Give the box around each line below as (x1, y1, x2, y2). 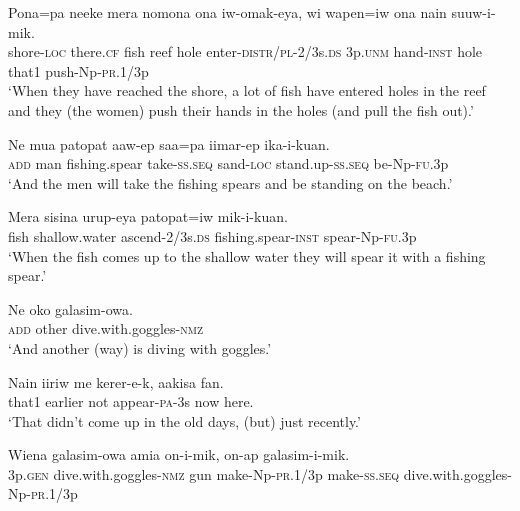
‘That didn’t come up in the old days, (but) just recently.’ (8, 410, 361, 431)
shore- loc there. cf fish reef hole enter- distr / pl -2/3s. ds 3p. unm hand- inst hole (8, 41, 483, 62)
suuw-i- (451, 2, 496, 22)
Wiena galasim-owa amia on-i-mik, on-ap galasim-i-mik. (8, 444, 350, 465)
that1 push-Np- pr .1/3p (8, 60, 149, 81)
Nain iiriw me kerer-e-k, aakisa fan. (8, 371, 224, 392)
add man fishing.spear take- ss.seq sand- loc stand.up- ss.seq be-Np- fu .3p (8, 153, 449, 174)
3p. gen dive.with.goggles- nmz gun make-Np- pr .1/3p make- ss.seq (8, 463, 400, 484)
